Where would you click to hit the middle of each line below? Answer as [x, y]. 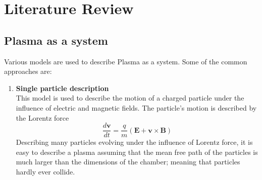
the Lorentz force [42, 117]
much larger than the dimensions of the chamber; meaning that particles [128, 162]
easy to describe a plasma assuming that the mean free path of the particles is [137, 152]
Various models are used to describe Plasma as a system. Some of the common [126, 61]
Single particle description [62, 88]
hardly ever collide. [45, 171]
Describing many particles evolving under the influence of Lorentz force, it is [134, 142]
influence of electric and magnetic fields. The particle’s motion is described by [136, 107]
